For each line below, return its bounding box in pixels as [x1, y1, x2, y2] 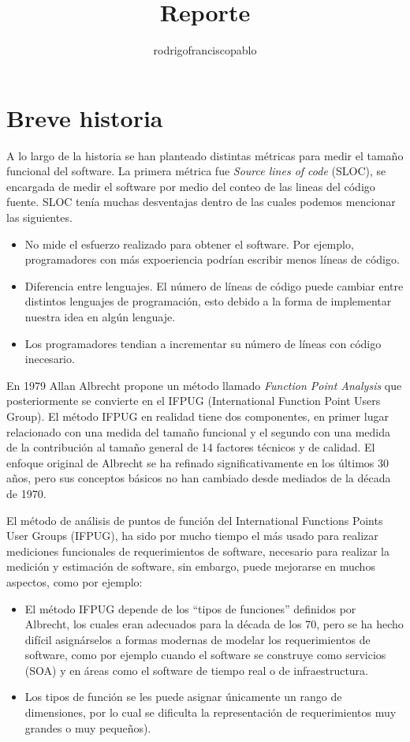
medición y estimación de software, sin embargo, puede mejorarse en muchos [6, 558, 375, 575]
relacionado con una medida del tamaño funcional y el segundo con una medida [6, 423, 391, 440]
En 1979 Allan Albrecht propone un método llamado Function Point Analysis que [6, 377, 402, 393]
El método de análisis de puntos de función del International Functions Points [6, 512, 383, 528]
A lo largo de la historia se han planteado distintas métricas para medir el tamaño [6, 147, 404, 163]
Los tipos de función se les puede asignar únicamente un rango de [24, 688, 342, 705]
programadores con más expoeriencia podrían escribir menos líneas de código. [24, 251, 400, 268]
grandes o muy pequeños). [24, 719, 151, 736]
